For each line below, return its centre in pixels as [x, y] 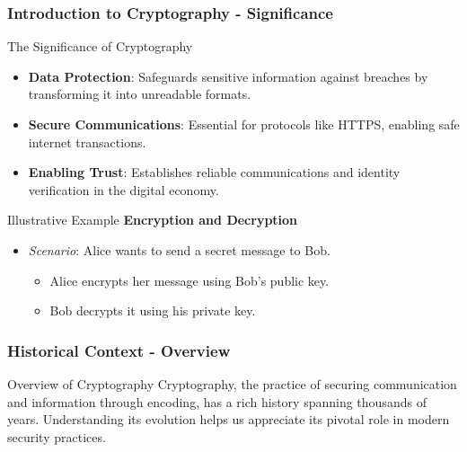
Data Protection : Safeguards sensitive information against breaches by [228, 76]
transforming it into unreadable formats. [140, 94]
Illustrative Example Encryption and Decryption [153, 220]
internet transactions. [87, 142]
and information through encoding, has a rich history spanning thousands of [217, 401]
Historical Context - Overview [119, 350]
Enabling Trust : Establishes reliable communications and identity [214, 172]
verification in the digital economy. [123, 189]
